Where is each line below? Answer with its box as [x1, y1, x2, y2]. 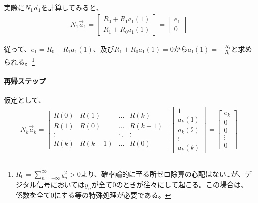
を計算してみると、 [41, 2, 103, 12]
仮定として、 [4, 94, 45, 105]
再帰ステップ [4, 75, 46, 86]
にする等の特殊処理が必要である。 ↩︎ [54, 190, 171, 200]
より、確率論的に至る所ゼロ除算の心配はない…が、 [80, 168, 245, 179]
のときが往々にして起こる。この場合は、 [116, 179, 248, 190]
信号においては [36, 179, 85, 190]
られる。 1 [4, 55, 35, 67]
